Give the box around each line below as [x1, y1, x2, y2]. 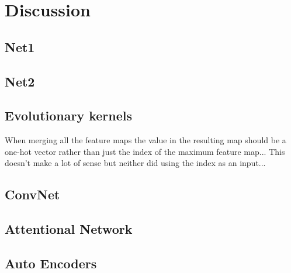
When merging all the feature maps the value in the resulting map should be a [5, 134, 286, 146]
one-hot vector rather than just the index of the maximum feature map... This [5, 145, 285, 157]
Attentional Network [5, 220, 133, 238]
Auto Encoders [5, 254, 97, 272]
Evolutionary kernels [5, 106, 133, 125]
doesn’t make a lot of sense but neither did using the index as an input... [5, 157, 266, 169]
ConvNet [5, 185, 60, 203]
